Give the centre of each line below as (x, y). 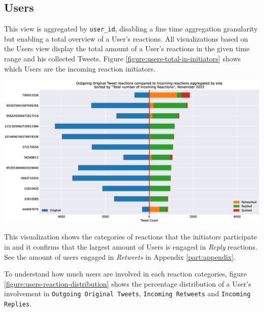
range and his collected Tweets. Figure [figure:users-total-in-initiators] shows (123, 59)
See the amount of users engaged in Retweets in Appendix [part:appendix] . (120, 256)
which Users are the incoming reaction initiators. (80, 68)
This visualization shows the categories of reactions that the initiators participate (131, 237)
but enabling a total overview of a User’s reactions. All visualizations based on (126, 38)
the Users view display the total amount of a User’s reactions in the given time (127, 48)
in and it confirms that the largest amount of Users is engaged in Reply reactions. (131, 246)
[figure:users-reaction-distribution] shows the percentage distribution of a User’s (128, 283)
